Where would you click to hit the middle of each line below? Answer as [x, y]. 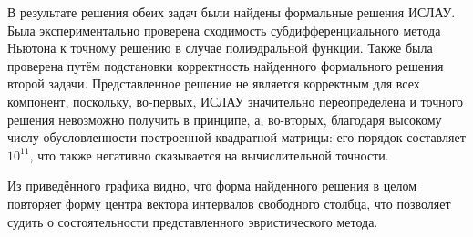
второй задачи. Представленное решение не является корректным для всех [214, 83]
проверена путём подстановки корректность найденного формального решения [226, 65]
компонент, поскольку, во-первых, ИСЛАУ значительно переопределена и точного [236, 101]
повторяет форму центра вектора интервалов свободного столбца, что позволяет [229, 203]
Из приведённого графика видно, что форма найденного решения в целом [212, 185]
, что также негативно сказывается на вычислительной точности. [209, 155]
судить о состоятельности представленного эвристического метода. [193, 221]
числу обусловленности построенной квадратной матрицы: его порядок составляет [236, 137]
